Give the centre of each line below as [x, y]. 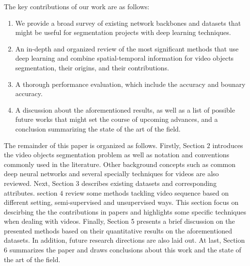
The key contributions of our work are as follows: [77, 6]
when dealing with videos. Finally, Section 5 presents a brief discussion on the [119, 221]
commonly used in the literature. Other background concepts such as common [120, 164]
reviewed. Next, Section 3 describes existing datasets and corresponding [110, 183]
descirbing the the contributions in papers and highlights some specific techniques [125, 211]
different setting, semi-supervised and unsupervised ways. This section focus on [121, 202]
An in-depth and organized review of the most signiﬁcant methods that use [127, 48]
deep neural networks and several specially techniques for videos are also [111, 174]
